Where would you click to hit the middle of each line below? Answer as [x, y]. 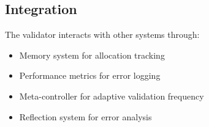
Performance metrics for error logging [90, 75]
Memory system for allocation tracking [92, 55]
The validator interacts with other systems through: [102, 34]
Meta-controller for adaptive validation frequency [112, 96]
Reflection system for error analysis [85, 116]
